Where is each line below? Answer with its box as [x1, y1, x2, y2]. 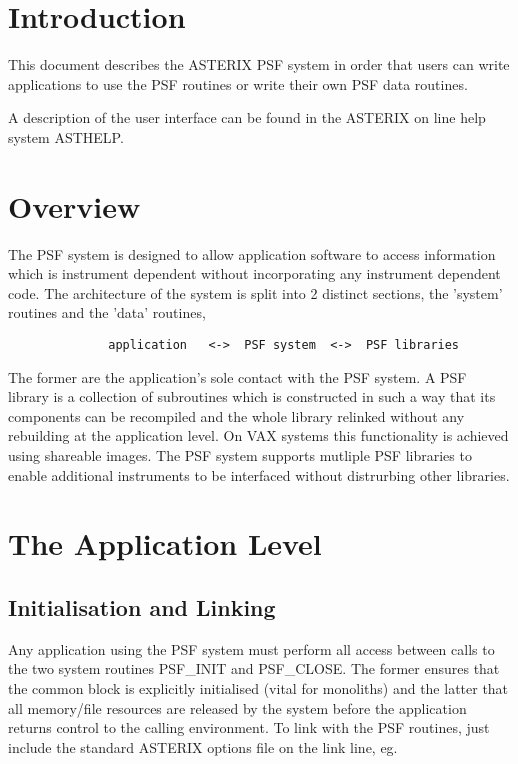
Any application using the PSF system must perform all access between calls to [8, 638, 495, 659]
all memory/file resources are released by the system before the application [8, 697, 467, 718]
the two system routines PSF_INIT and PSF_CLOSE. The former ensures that [8, 658, 500, 679]
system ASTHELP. [8, 126, 124, 147]
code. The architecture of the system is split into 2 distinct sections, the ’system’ [8, 282, 503, 303]
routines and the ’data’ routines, [8, 302, 206, 323]
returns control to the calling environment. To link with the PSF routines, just [8, 717, 490, 738]
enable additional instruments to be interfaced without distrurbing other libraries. [8, 464, 510, 485]
